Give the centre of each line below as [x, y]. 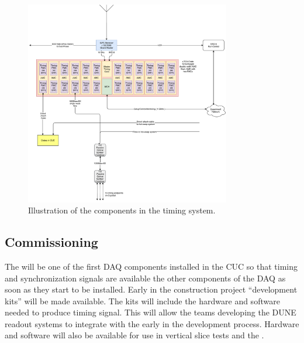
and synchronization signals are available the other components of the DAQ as [145, 278]
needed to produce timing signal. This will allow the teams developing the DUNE [151, 312]
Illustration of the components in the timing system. [122, 210]
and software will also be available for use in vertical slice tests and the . [134, 335]
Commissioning [51, 242]
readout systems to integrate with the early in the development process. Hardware [152, 323]
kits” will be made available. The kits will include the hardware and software [142, 300]
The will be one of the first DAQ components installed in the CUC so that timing [151, 266]
